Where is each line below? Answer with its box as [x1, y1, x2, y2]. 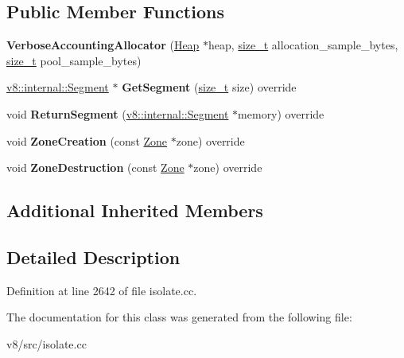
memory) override [238, 105, 324, 122]
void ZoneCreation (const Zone [6, 132, 168, 149]
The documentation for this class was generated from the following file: [6, 309, 352, 325]
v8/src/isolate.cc [6, 335, 87, 352]
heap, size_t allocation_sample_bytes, [208, 37, 398, 53]
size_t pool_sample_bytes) [6, 52, 142, 68]
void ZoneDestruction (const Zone [6, 159, 185, 176]
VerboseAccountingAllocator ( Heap [6, 37, 200, 53]
